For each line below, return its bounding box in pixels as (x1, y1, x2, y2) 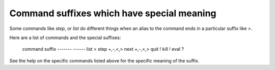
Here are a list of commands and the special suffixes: (9, 34, 121, 41)
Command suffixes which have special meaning (9, 8, 216, 19)
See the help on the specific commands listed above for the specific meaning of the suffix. (9, 57, 200, 63)
